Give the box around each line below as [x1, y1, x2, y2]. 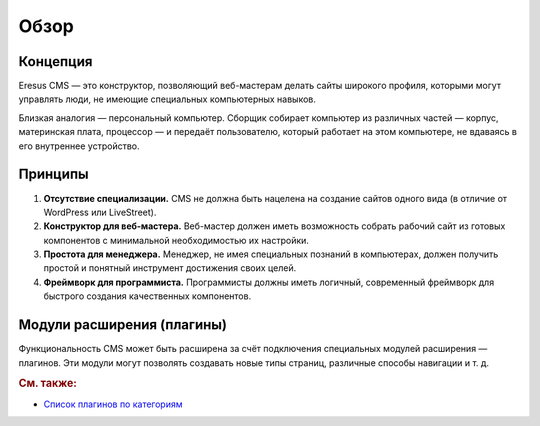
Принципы [18, 166, 89, 183]
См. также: [18, 376, 77, 390]
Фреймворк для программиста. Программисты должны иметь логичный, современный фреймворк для [43, 276, 495, 288]
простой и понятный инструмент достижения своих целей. [43, 262, 297, 274]
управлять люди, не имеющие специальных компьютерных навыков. [18, 93, 317, 105]
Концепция [18, 53, 93, 70]
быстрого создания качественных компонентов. [43, 290, 252, 302]
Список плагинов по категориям [43, 398, 183, 410]
